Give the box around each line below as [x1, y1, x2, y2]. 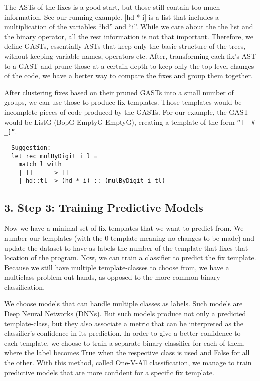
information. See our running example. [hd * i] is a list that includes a [4, 11, 219, 22]
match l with [18, 161, 62, 168]
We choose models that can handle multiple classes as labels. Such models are [4, 298, 243, 309]
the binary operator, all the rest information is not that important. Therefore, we [4, 31, 253, 41]
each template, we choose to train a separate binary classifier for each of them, [4, 337, 245, 348]
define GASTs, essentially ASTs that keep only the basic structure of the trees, [4, 41, 246, 51]
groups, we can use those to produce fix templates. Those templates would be [4, 97, 242, 107]
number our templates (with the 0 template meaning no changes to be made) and [4, 232, 254, 243]
